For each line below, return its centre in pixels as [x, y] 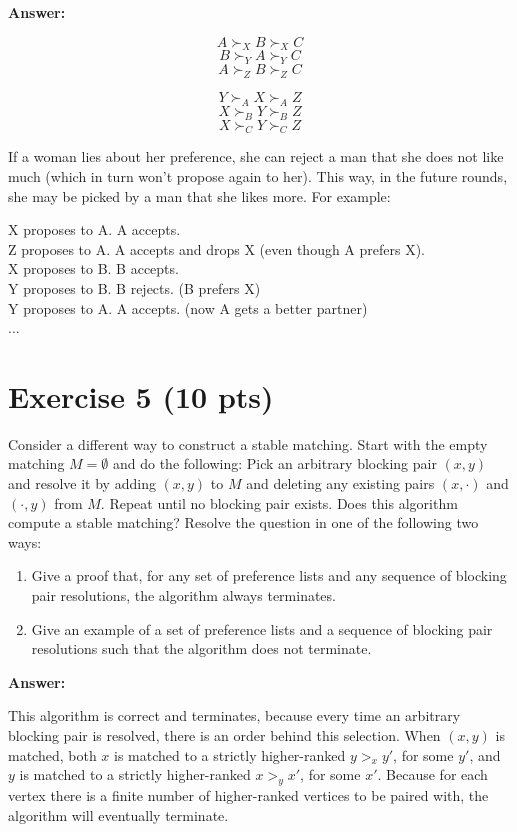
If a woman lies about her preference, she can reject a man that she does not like [256, 156]
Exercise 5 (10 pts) [141, 395]
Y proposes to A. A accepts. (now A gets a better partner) [188, 307]
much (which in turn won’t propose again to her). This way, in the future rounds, [258, 175]
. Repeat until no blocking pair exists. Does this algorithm [279, 502]
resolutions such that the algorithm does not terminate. [201, 648]
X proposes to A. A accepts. [94, 229]
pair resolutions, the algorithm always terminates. [183, 595]
